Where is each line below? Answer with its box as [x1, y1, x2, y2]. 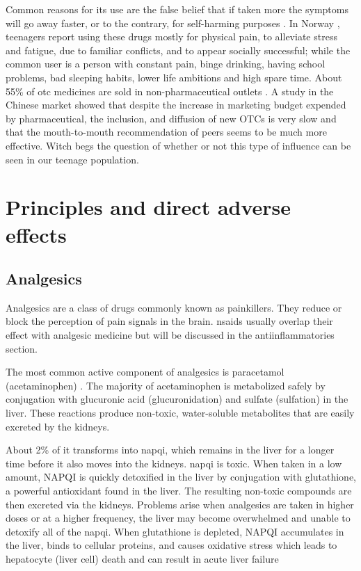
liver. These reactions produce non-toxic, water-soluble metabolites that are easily [6, 405, 355, 420]
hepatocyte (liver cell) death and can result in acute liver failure [6, 551, 279, 565]
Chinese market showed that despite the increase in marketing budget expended [6, 97, 346, 112]
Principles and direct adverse [6, 193, 291, 221]
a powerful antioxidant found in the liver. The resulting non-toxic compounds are [6, 483, 352, 498]
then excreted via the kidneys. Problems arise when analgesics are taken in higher [6, 497, 354, 511]
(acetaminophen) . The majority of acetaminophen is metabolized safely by [6, 378, 326, 392]
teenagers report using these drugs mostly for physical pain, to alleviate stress [6, 29, 337, 44]
